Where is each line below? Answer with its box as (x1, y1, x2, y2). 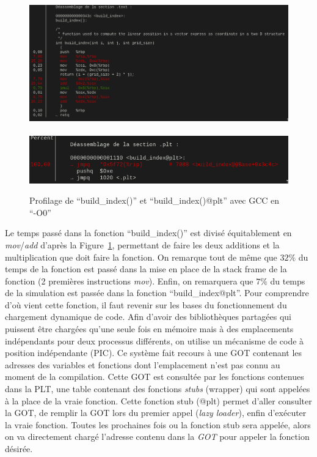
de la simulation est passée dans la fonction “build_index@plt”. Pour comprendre (5, 286, 309, 299)
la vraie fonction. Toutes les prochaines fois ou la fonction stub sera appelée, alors (5, 418, 311, 431)
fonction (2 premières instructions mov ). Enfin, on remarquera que (5, 274, 253, 287)
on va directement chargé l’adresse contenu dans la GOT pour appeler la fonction (5, 430, 310, 443)
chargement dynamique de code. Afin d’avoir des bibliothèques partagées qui (5, 310, 291, 323)
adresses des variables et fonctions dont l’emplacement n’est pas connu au (5, 358, 280, 371)
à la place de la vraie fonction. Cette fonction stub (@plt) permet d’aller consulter (5, 394, 312, 407)
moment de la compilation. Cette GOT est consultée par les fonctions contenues (5, 370, 304, 383)
